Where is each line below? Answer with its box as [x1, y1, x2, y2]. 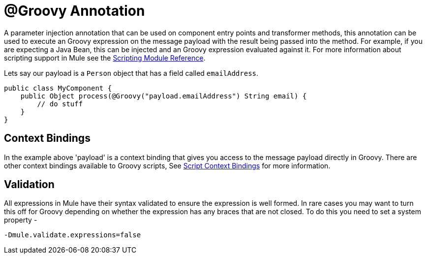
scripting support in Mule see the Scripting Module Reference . [4, 53, 206, 62]
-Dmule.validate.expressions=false [4, 231, 141, 239]
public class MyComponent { [4, 84, 112, 92]
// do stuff [37, 99, 83, 108]
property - [4, 216, 37, 225]
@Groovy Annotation [4, 2, 145, 19]
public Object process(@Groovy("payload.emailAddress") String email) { [20, 92, 307, 100]
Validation [4, 178, 55, 191]
